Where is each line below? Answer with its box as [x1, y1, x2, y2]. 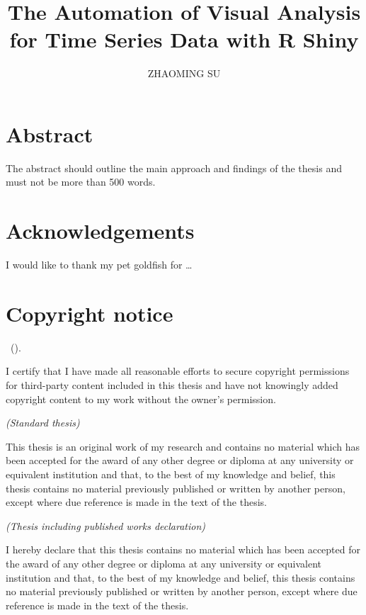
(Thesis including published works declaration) [6, 518, 205, 533]
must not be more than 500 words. [6, 174, 156, 189]
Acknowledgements [6, 216, 195, 245]
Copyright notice [6, 298, 173, 327]
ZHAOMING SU [147, 66, 221, 81]
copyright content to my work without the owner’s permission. [6, 391, 276, 406]
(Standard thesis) [6, 415, 80, 430]
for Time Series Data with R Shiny [9, 25, 359, 54]
